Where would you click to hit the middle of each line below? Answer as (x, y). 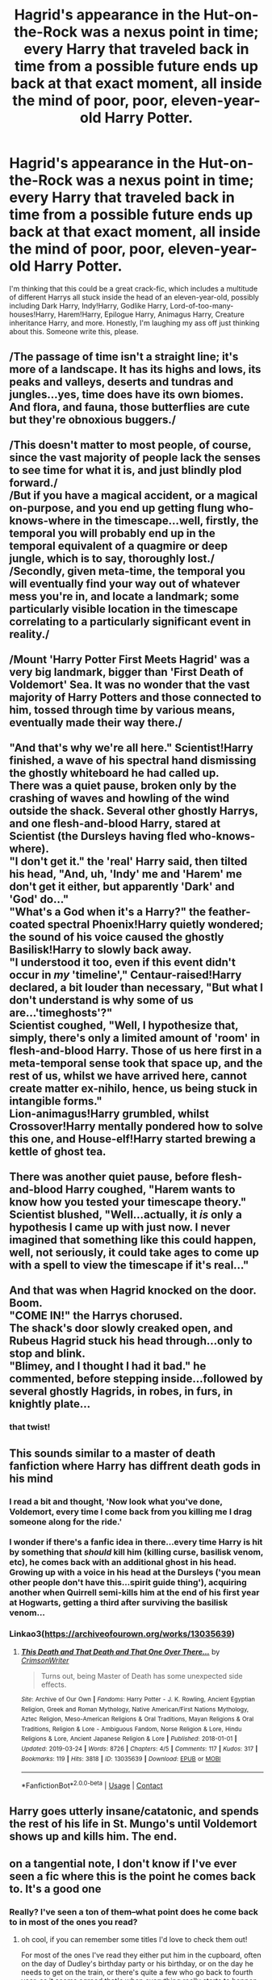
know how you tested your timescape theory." (128, 1202)
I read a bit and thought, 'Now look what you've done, (116, 1501)
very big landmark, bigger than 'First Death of (127, 672)
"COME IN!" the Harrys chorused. (96, 1316)
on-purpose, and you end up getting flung (117, 508)
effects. (54, 1684)
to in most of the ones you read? (73, 1922)
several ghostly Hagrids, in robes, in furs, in (121, 1392)
